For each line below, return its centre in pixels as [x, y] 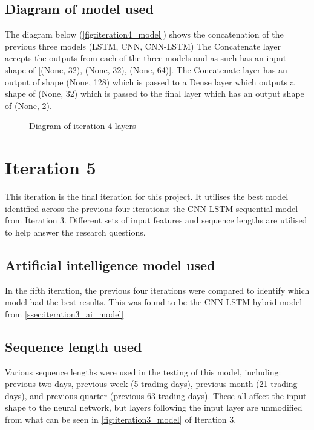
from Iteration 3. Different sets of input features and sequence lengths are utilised [156, 220]
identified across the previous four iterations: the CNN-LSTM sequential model [152, 208]
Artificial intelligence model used [110, 264]
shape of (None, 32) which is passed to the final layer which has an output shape [155, 94]
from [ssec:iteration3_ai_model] [64, 313]
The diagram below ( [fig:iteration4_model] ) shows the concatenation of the [144, 34]
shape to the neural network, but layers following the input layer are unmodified [154, 407]
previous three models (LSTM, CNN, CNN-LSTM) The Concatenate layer [143, 46]
